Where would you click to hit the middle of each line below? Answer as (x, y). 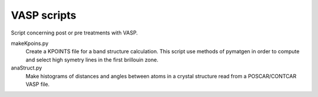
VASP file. (38, 84)
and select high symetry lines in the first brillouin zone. (92, 60)
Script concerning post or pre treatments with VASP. (74, 33)
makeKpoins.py (30, 43)
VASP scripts (44, 15)
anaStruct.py (26, 68)
